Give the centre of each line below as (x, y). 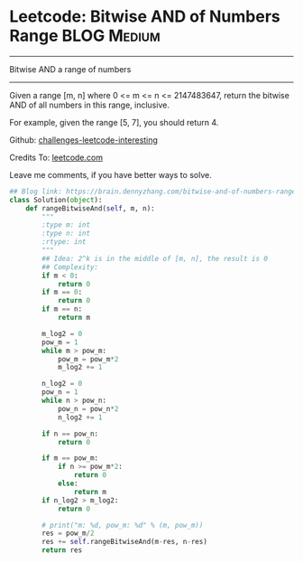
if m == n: (62, 309)
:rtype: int (64, 242)
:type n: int (66, 234)
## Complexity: (70, 267)
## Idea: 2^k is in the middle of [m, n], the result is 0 (155, 258)
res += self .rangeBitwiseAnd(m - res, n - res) (124, 542)
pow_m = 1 (60, 342)
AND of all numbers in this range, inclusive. (89, 105)
